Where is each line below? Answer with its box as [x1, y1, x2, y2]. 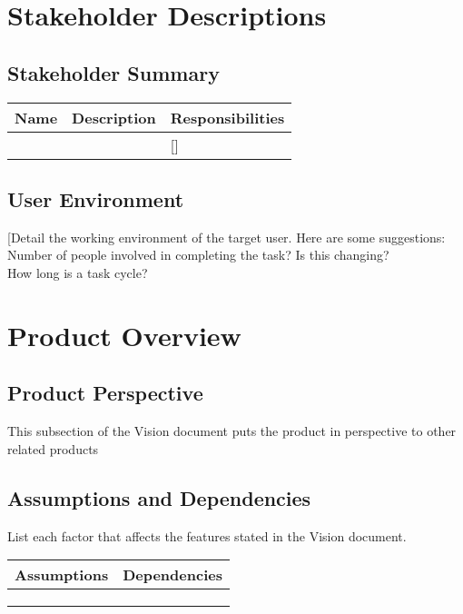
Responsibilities [170, 106, 285, 128]
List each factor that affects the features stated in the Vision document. [7, 526, 407, 545]
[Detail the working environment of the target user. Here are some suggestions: [7, 227, 446, 246]
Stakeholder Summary [7, 58, 220, 86]
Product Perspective [7, 379, 203, 407]
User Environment [7, 184, 184, 213]
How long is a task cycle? [7, 262, 148, 282]
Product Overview [7, 316, 241, 353]
